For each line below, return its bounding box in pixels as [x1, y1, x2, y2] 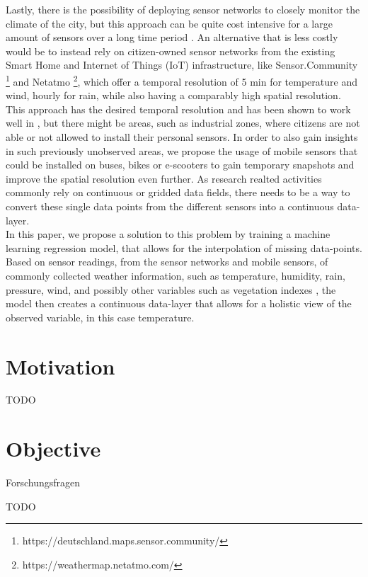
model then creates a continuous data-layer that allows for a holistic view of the [6, 296, 352, 311]
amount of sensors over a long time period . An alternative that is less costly [6, 30, 338, 45]
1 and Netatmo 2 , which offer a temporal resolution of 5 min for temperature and [6, 72, 357, 88]
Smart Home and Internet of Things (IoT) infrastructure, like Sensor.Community [6, 57, 358, 72]
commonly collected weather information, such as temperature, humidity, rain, [6, 268, 345, 282]
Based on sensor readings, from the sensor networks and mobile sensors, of [6, 254, 328, 269]
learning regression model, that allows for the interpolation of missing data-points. [6, 240, 362, 255]
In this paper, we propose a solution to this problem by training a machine [6, 227, 330, 241]
